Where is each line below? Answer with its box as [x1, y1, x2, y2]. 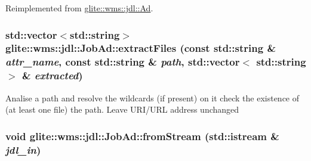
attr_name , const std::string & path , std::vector [5, 54, 240, 69]
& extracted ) [21, 68, 83, 83]
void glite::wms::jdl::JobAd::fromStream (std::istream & [5, 128, 279, 143]
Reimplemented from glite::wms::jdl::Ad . [5, 2, 153, 14]
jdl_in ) [5, 142, 41, 157]
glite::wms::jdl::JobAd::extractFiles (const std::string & [5, 41, 276, 55]
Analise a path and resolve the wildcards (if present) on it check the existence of [5, 91, 300, 104]
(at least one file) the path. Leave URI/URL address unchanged [5, 103, 239, 116]
